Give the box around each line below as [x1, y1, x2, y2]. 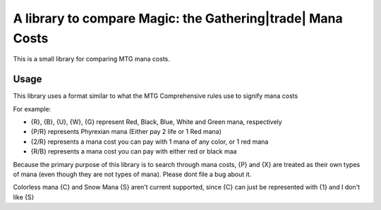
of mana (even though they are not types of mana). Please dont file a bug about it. [13, 170, 252, 178]
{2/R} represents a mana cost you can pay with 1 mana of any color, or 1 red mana [30, 137, 269, 146]
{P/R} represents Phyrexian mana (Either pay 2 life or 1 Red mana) [30, 128, 222, 136]
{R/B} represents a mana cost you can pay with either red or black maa [30, 147, 237, 156]
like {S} [13, 192, 35, 201]
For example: [13, 104, 52, 113]
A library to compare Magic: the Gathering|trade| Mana [13, 11, 343, 26]
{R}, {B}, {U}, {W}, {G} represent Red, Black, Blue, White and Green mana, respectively [30, 118, 282, 126]
